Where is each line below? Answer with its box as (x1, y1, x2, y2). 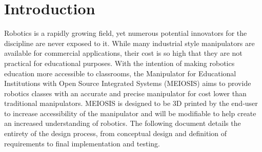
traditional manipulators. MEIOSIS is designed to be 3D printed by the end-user (4, 98, 258, 108)
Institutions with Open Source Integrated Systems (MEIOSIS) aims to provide (4, 78, 251, 89)
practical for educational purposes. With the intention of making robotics (4, 57, 235, 68)
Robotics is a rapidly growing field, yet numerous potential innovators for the (4, 28, 247, 38)
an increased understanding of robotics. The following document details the (4, 118, 241, 128)
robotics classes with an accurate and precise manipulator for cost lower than (4, 88, 247, 98)
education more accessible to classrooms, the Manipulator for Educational (4, 68, 236, 78)
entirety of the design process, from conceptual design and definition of (4, 128, 227, 139)
